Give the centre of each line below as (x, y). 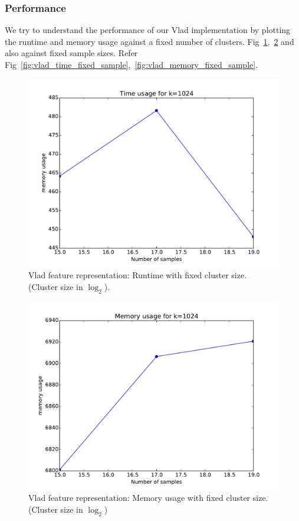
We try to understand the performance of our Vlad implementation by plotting (148, 30)
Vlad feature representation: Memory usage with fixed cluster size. (148, 498)
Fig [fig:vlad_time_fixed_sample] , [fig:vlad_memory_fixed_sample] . (132, 64)
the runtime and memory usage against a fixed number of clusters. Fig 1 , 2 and (149, 41)
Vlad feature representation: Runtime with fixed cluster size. (138, 275)
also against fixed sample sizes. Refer (71, 53)
